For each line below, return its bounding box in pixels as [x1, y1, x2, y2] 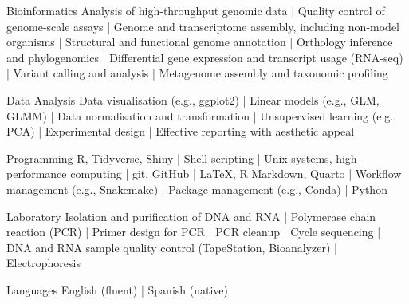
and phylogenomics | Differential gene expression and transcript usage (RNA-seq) [6, 49, 403, 65]
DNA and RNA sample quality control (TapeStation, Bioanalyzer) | [6, 239, 337, 255]
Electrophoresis [6, 255, 81, 271]
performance [6, 165, 67, 182]
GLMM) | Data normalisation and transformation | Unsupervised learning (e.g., [6, 107, 397, 124]
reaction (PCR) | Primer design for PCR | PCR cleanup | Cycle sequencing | [6, 223, 381, 240]
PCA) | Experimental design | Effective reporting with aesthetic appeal [6, 123, 355, 140]
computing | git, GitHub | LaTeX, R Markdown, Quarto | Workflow [70, 165, 402, 182]
